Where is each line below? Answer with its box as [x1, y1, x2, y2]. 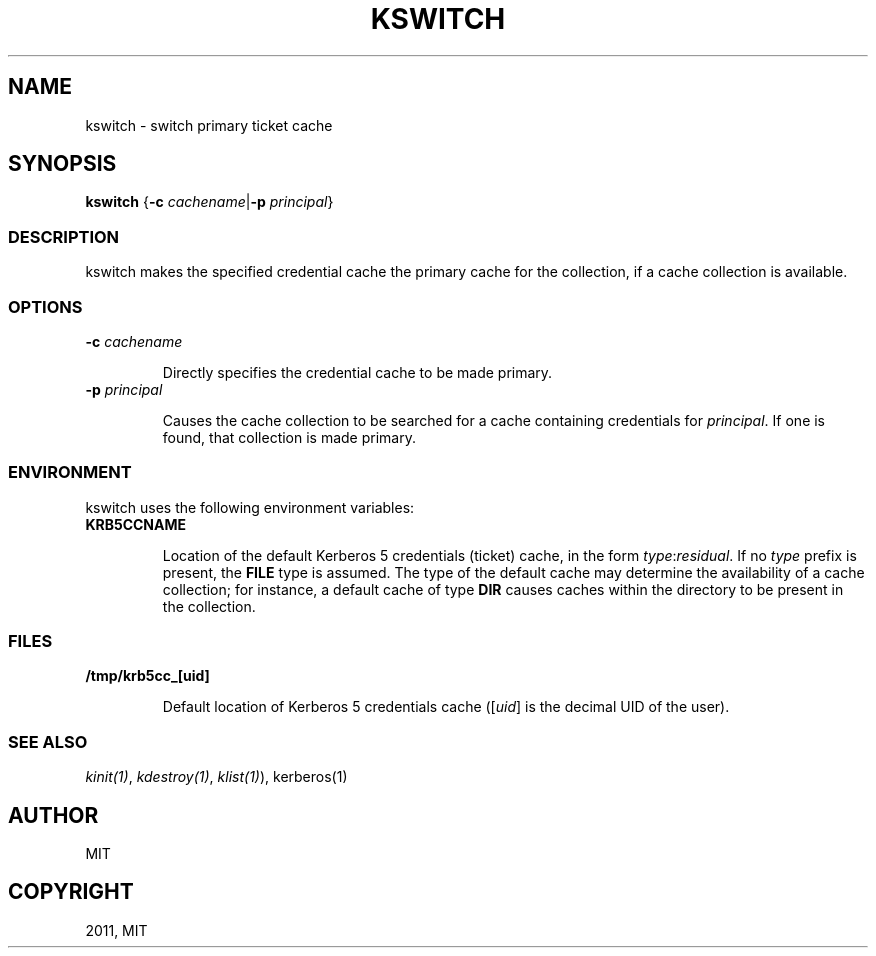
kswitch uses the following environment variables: [85, 498, 415, 516]
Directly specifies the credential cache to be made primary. [162, 363, 553, 381]
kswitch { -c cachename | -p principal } [85, 193, 334, 211]
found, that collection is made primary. [162, 428, 416, 446]
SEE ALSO [8, 731, 88, 752]
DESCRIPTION [8, 226, 120, 247]
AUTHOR [8, 802, 99, 828]
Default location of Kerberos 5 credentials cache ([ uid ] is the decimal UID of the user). [162, 698, 730, 716]
